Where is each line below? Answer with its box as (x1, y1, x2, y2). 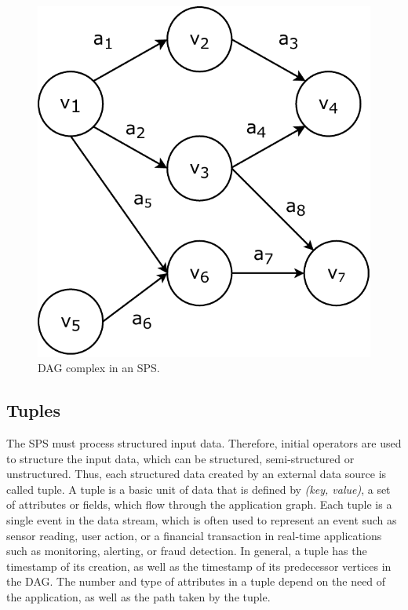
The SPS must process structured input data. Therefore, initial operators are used (6, 434, 402, 451)
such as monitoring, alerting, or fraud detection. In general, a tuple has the (6, 542, 367, 559)
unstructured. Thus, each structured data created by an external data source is (6, 466, 387, 482)
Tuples (6, 398, 60, 422)
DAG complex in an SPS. (38, 360, 160, 376)
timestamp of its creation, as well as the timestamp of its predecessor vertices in (6, 557, 392, 574)
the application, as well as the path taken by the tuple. (6, 588, 271, 605)
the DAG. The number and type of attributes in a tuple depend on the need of (6, 573, 386, 590)
